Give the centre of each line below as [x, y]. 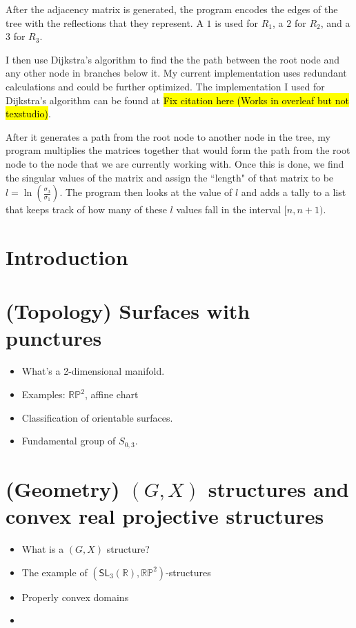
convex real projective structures [165, 516]
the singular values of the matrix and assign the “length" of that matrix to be [170, 177]
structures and [278, 488]
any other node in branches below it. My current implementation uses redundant [176, 73]
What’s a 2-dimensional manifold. [93, 371]
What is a [43, 548]
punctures [54, 338]
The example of [55, 572]
